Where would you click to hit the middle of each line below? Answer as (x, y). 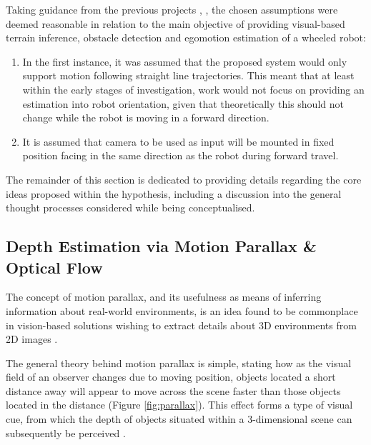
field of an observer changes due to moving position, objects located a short (171, 377)
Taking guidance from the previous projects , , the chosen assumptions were (172, 9)
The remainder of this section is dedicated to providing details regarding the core (184, 179)
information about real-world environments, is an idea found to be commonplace (182, 310)
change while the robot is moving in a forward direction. (146, 117)
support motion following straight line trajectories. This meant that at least (188, 75)
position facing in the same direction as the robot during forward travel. (180, 155)
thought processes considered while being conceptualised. (130, 207)
